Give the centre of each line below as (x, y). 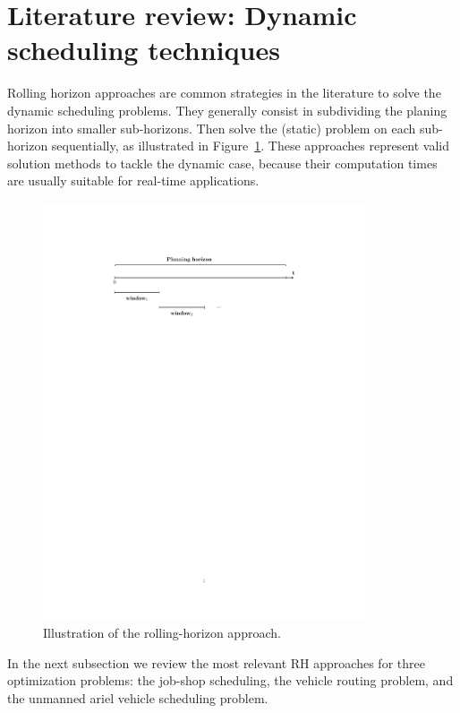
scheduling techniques (144, 50)
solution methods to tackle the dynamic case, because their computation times (222, 163)
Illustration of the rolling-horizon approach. (162, 633)
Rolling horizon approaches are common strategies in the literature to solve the (224, 93)
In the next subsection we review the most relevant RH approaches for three (216, 662)
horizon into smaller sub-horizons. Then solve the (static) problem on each (212, 128)
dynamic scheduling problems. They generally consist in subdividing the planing (227, 110)
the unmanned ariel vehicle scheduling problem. (138, 697)
